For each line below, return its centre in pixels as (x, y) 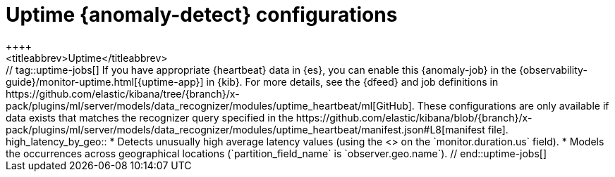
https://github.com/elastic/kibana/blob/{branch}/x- (414, 117)
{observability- (553, 70)
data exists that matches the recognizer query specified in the (150, 117)
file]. (498, 129)
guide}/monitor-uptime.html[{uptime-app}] (105, 81)
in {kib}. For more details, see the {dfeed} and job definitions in (352, 81)
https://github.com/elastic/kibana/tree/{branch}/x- (123, 93)
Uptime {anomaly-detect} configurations (202, 15)
